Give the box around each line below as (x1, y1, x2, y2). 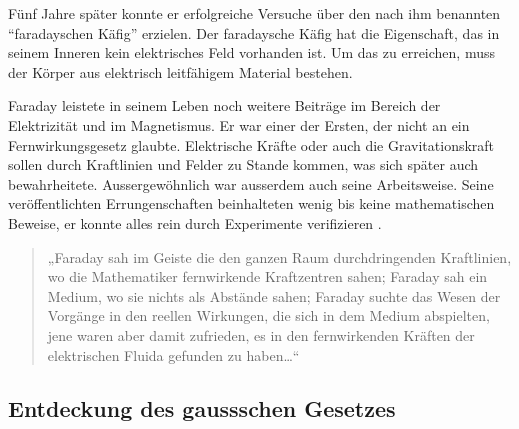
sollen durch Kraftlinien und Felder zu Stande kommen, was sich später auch (8, 154, 479, 175)
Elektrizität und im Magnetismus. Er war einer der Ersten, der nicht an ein (8, 114, 470, 135)
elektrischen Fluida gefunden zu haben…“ (47, 344, 300, 365)
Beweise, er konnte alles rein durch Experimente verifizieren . (8, 212, 382, 233)
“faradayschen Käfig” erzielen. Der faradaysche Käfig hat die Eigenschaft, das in (8, 22, 500, 43)
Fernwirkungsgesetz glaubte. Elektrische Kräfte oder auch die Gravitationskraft (8, 134, 495, 155)
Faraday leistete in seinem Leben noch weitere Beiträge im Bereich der (8, 95, 441, 116)
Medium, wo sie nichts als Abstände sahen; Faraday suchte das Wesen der (47, 285, 501, 306)
